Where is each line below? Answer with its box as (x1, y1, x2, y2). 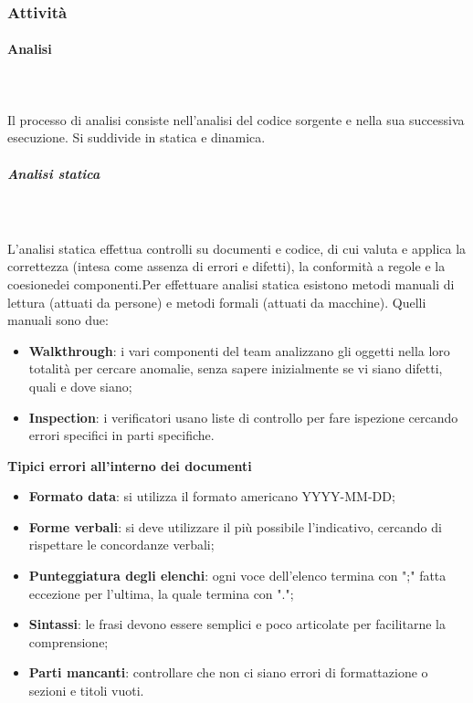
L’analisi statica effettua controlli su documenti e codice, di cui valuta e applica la (7, 238, 467, 257)
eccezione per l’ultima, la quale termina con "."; (28, 583, 294, 603)
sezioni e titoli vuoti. (28, 681, 144, 700)
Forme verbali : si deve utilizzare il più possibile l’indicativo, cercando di (28, 517, 442, 536)
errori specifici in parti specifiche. (28, 425, 215, 445)
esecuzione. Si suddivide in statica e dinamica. (7, 128, 266, 147)
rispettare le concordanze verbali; (28, 535, 215, 554)
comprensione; (28, 632, 109, 651)
